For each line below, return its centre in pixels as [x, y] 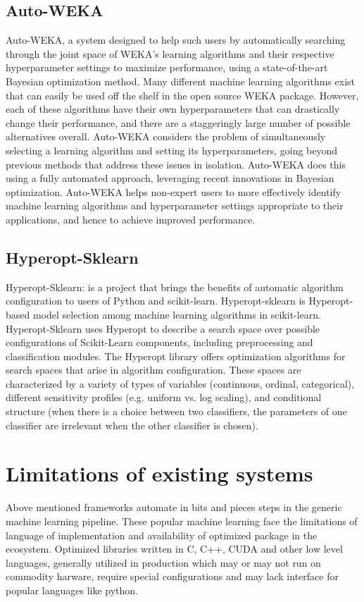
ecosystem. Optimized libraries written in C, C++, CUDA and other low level [174, 549]
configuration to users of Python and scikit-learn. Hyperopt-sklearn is [156, 301]
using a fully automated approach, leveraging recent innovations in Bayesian [170, 178]
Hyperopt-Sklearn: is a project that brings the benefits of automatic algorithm [175, 287]
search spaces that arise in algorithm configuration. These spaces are [153, 370]
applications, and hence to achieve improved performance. [131, 219]
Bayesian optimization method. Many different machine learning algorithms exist [180, 81]
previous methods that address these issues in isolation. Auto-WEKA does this [176, 164]
